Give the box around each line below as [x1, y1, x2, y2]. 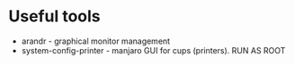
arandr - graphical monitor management [21, 36, 171, 46]
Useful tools [8, 6, 101, 27]
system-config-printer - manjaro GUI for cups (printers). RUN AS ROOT [21, 45, 286, 55]
